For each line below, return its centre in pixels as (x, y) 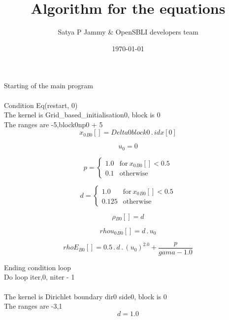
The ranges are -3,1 (33, 306)
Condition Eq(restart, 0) (41, 105)
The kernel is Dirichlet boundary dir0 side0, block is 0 (85, 296)
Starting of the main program (49, 86)
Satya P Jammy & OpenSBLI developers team (128, 32)
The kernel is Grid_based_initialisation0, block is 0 (82, 115)
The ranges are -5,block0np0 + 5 (53, 124)
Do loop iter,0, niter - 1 (39, 277)
